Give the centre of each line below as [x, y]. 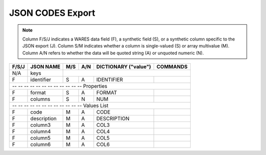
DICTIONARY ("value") [124, 67]
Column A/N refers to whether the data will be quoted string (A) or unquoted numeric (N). [113, 53]
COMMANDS [172, 67]
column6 [41, 145]
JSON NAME [45, 67]
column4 [41, 132]
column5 [40, 138]
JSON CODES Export [52, 13]
